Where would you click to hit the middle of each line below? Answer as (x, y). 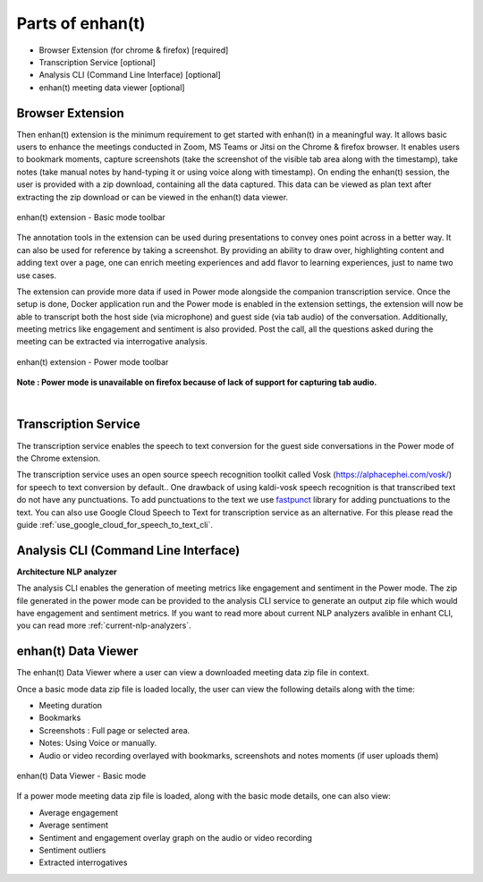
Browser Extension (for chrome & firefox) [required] (134, 50)
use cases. (37, 275)
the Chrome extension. (59, 458)
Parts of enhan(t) (81, 23)
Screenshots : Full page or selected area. (114, 730)
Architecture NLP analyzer (67, 572)
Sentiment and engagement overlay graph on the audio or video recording (176, 837)
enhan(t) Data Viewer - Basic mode (81, 776)
